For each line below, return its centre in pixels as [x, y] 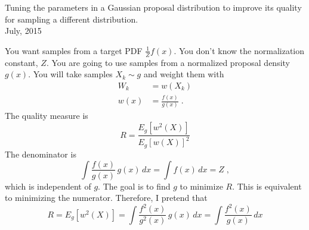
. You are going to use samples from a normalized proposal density [168, 62]
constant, [21, 62]
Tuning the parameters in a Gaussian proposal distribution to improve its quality [153, 7]
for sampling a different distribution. [72, 19]
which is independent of [48, 186]
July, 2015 [23, 31]
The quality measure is [47, 116]
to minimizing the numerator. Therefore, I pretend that [106, 198]
